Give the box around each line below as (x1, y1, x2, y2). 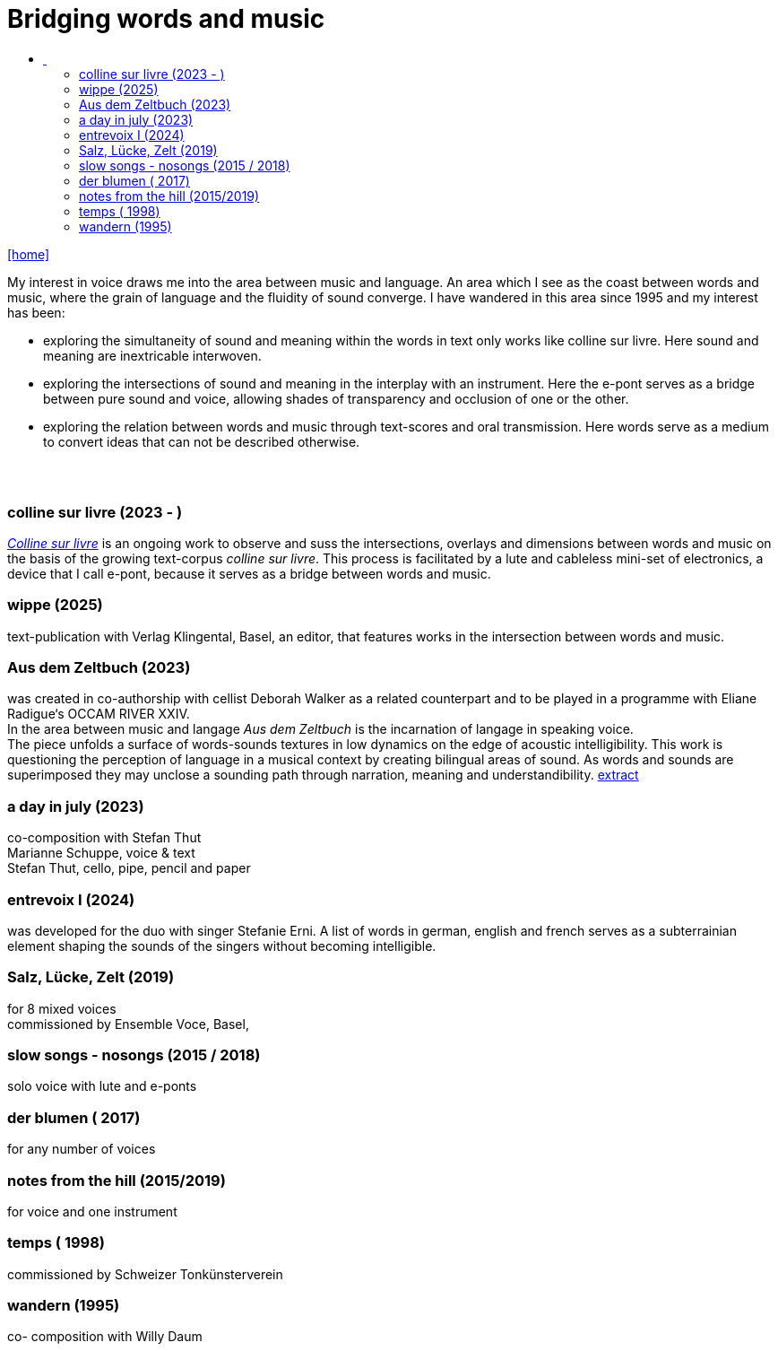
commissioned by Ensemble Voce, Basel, (7, 1015, 249, 1032)
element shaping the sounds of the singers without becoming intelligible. (7, 937, 437, 954)
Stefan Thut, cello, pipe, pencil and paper (7, 860, 251, 876)
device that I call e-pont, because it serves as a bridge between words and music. (7, 565, 491, 581)
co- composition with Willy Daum (7, 1329, 203, 1345)
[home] (7, 246, 50, 262)
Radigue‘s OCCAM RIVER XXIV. (7, 706, 190, 722)
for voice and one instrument (7, 1203, 177, 1219)
